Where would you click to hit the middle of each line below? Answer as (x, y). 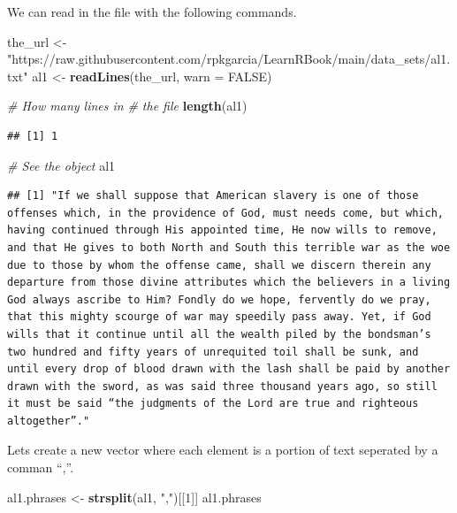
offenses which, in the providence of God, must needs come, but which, (225, 213)
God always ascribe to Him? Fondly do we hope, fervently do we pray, (219, 299)
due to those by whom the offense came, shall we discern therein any (219, 265)
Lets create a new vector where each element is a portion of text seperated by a (223, 450)
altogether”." (49, 421)
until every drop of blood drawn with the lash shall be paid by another (229, 369)
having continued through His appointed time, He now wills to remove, (222, 230)
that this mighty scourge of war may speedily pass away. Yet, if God (219, 317)
